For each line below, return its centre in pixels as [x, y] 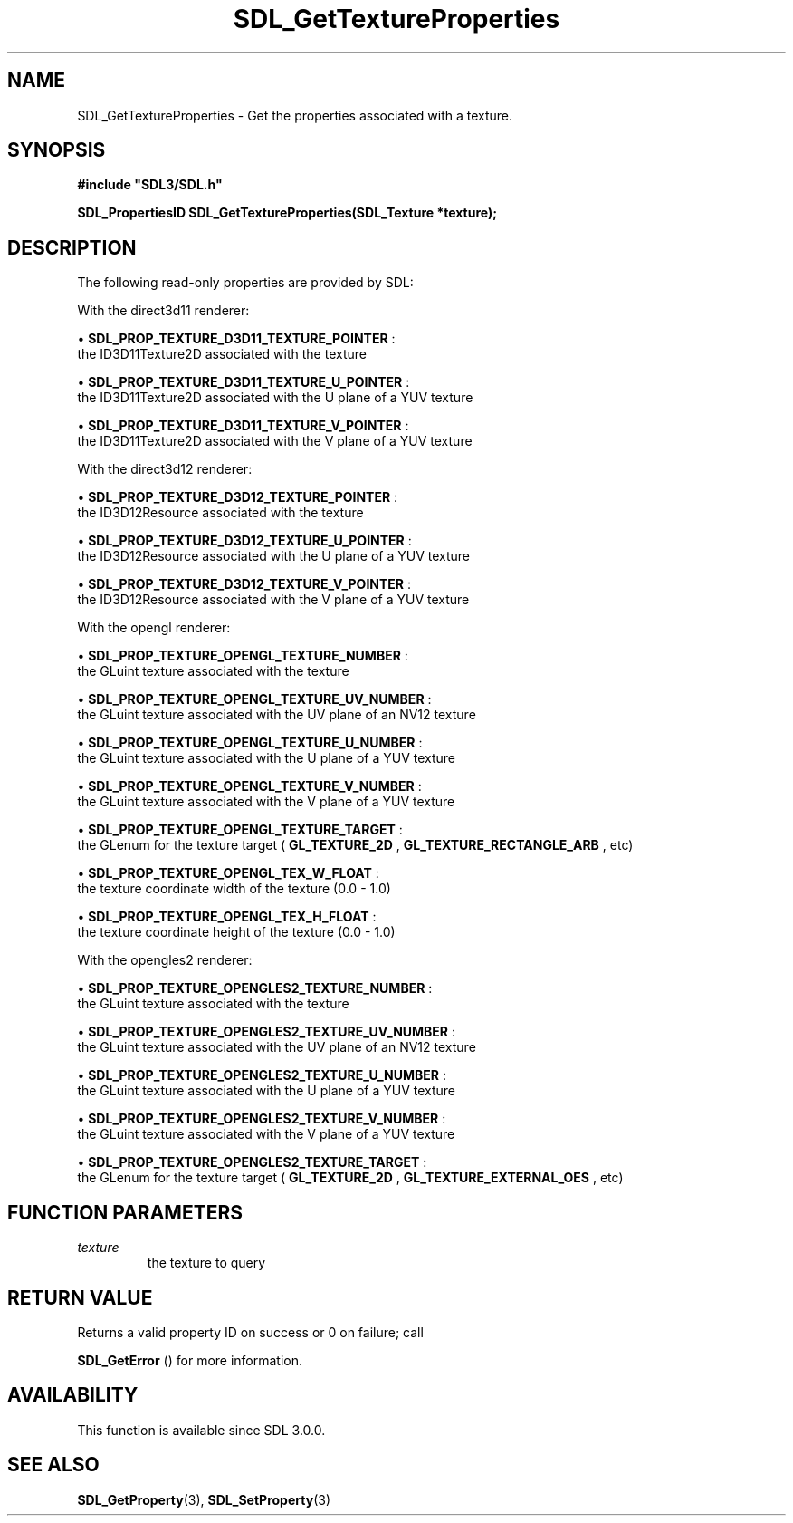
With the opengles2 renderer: [165, 960]
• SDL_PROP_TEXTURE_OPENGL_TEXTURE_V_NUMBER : [249, 786]
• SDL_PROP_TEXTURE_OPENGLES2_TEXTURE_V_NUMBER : [262, 1119]
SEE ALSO [53, 1465]
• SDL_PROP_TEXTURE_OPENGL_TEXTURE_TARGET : [240, 830]
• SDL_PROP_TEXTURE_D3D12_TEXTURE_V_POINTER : [244, 584]
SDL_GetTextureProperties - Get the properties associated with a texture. [295, 115]
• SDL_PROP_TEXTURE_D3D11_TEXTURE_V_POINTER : [243, 426]
